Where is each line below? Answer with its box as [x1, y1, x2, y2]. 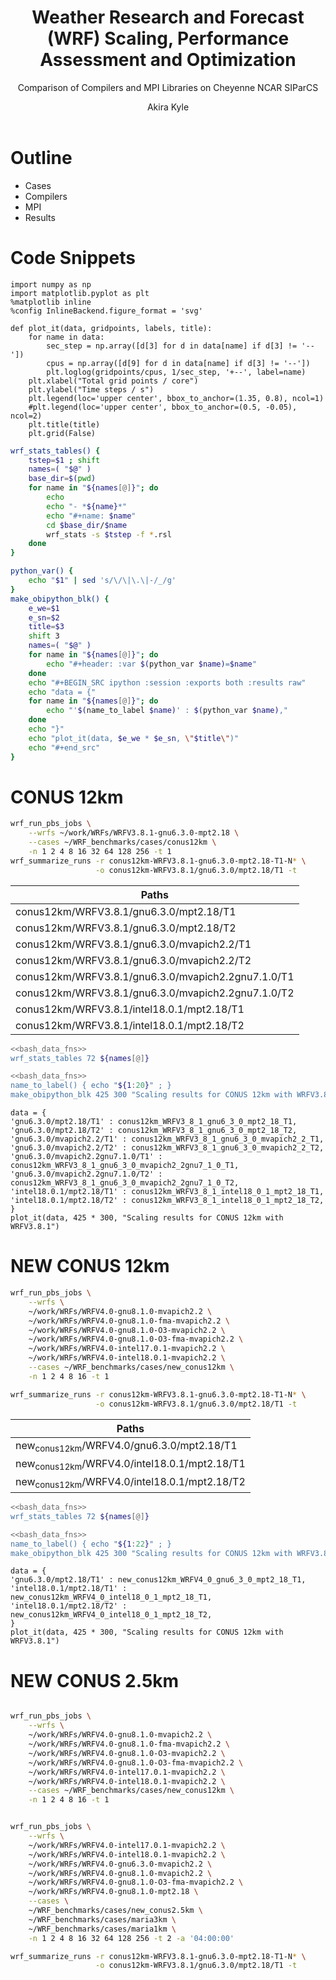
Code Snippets [10, 246, 136, 269]
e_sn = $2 [28, 612, 60, 623]
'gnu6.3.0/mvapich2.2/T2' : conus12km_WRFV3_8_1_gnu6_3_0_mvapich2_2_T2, [10, 1143, 325, 1153]
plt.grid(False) [28, 428, 97, 438]
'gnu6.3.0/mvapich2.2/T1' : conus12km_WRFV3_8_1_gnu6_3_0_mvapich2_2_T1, [10, 1134, 325, 1145]
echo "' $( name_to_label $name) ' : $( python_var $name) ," [46, 706, 288, 716]
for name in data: [28, 332, 105, 342]
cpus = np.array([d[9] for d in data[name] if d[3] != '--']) [46, 358, 311, 368]
